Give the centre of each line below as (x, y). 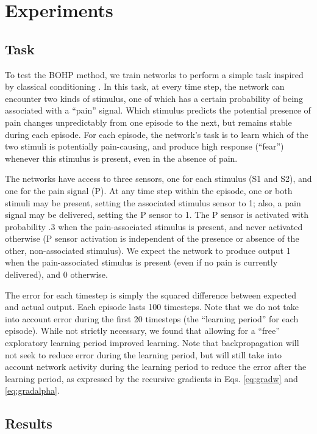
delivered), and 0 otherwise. (56, 274)
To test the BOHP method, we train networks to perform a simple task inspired (154, 74)
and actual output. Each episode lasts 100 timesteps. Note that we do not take (152, 307)
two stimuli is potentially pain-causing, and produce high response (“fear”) (144, 146)
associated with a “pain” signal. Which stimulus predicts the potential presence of (158, 110)
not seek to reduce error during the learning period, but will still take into (143, 354)
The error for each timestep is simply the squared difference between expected (151, 295)
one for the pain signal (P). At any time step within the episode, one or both (149, 190)
